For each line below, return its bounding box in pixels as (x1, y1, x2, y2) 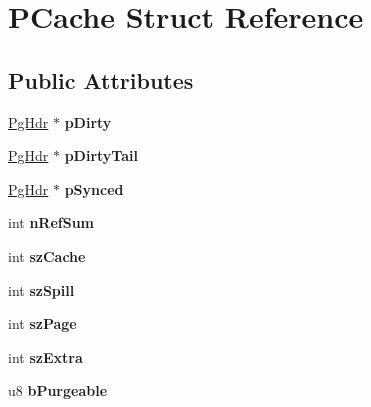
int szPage (8, 313, 77, 334)
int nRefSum (8, 212, 95, 233)
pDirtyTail (64, 145, 138, 166)
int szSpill (8, 279, 75, 300)
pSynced (64, 178, 124, 199)
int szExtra (8, 346, 83, 367)
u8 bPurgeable (8, 380, 108, 401)
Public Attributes (8, 64, 194, 95)
